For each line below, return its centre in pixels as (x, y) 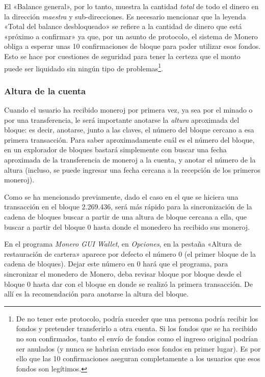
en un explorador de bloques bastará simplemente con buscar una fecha (115, 150)
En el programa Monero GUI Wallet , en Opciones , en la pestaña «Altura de (123, 244)
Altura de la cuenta (45, 90)
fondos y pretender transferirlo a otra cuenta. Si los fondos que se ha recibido (137, 328)
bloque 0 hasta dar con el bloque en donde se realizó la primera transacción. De (128, 284)
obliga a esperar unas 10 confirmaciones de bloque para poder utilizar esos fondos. (132, 46)
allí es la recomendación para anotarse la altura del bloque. (96, 294)
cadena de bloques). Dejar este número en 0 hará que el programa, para (116, 264)
